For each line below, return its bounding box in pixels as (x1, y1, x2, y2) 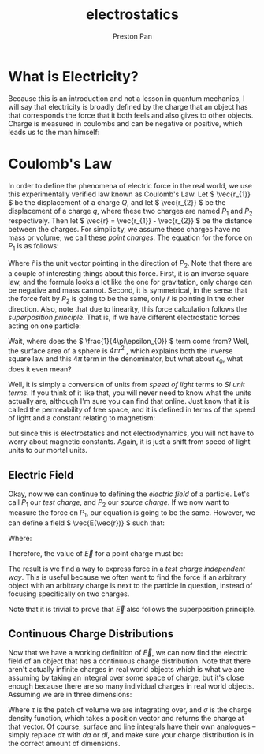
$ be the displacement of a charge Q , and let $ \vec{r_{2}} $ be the (8, 197, 226, 207)
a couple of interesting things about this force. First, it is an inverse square (8, 269, 250, 278)
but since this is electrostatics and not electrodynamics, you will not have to (8, 428, 255, 439)
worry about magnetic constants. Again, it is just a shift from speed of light (8, 437, 251, 446)
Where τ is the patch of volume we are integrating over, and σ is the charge (8, 705, 252, 715)
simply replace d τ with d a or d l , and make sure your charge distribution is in (8, 730, 255, 740)
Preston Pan (113, 32, 152, 41)
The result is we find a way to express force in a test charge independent (8, 564, 246, 573)
